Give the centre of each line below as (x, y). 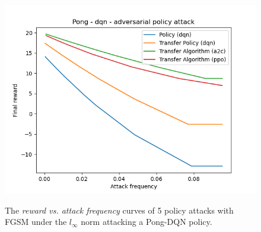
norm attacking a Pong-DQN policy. (147, 222)
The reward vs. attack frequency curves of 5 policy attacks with (119, 210)
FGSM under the (36, 222)
